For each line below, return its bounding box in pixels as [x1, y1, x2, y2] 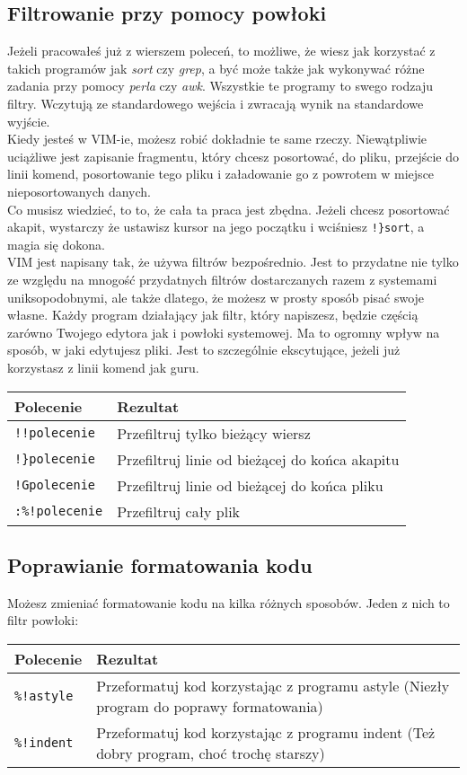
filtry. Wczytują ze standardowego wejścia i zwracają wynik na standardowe [7, 93, 424, 112]
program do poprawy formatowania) [96, 695, 323, 717]
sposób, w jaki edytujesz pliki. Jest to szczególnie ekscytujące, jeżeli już [7, 340, 401, 359]
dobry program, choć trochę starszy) [96, 742, 325, 763]
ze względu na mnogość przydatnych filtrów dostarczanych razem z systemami [7, 269, 437, 288]
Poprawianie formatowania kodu [7, 550, 313, 578]
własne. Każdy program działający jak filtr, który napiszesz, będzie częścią [7, 305, 419, 324]
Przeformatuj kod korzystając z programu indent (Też [96, 721, 436, 743]
